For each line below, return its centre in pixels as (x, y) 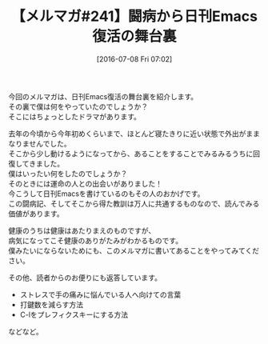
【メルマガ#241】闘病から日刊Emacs (134, 16)
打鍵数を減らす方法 (52, 304)
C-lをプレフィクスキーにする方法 (74, 314)
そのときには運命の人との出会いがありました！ (85, 183)
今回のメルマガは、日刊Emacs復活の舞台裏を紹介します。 (103, 96)
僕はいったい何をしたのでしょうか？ (68, 174)
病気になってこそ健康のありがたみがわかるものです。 (95, 240)
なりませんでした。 (40, 143)
